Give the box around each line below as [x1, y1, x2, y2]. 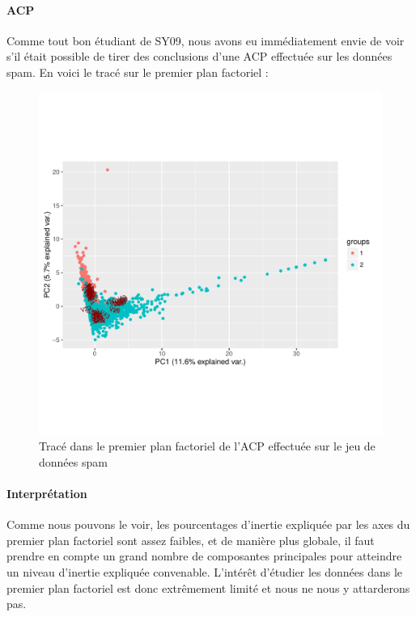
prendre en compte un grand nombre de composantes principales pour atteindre [6, 547, 402, 564]
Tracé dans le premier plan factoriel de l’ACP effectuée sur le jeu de [39, 437, 376, 454]
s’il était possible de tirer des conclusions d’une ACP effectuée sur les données [6, 48, 393, 65]
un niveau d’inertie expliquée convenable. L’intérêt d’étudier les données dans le [6, 563, 403, 580]
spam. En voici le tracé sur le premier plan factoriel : [6, 63, 269, 80]
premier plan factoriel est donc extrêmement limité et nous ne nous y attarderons [6, 579, 410, 596]
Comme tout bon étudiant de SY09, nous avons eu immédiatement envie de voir [6, 32, 405, 49]
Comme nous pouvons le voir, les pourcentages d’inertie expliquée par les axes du [6, 516, 410, 533]
